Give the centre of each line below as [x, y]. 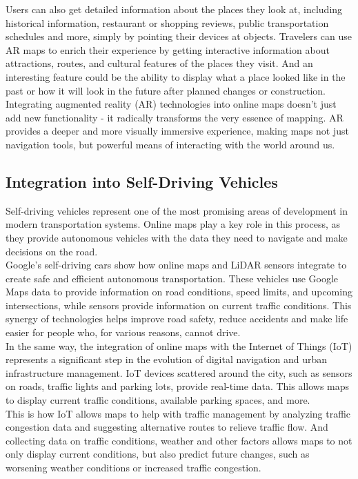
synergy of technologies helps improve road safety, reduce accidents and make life [177, 319]
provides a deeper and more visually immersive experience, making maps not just [177, 131]
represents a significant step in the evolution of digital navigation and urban [166, 359]
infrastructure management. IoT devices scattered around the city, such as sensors [179, 372]
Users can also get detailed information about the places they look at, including [174, 9]
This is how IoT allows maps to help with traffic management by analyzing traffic [178, 413]
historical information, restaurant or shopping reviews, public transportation [167, 22]
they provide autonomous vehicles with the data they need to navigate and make [177, 237]
